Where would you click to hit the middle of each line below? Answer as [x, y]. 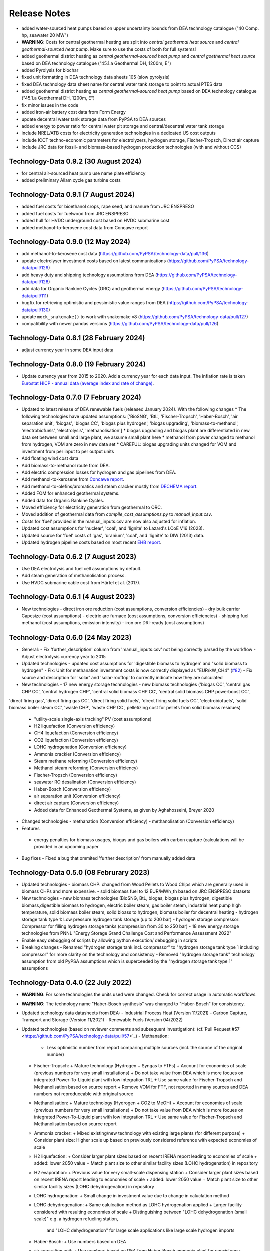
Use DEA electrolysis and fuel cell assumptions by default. [82, 568]
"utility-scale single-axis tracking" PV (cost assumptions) [93, 719]
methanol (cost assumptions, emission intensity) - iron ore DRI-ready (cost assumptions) [113, 623]
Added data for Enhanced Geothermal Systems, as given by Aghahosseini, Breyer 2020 [124, 810]
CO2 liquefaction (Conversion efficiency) [76, 740]
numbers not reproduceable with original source [84, 1094]
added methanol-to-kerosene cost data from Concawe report [85, 227]
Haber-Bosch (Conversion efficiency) [73, 789]
